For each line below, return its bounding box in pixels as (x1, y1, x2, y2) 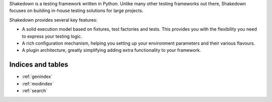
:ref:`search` (22, 88, 48, 94)
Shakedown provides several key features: (9, 17, 98, 23)
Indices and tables (9, 60, 69, 69)
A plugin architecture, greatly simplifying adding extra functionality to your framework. (22, 47, 201, 53)
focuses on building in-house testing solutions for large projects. (9, 8, 144, 14)
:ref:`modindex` (22, 80, 54, 86)
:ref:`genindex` (22, 73, 53, 80)
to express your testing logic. (22, 33, 83, 39)
